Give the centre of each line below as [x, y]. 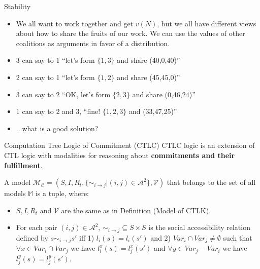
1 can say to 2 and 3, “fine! [58, 111]
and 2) [161, 237]
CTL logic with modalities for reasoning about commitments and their [120, 155]
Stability [18, 6]
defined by [32, 237]
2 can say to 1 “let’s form [55, 77]
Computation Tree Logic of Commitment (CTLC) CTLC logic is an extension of [129, 145]
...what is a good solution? [57, 128]
